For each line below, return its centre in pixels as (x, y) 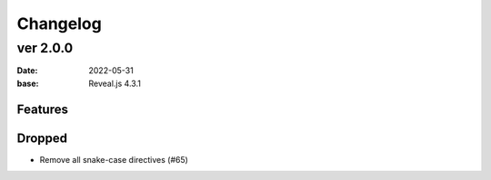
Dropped (42, 138)
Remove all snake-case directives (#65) (114, 159)
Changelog (59, 24)
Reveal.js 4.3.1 (115, 83)
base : (28, 83)
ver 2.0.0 (45, 48)
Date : (27, 71)
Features (42, 109)
